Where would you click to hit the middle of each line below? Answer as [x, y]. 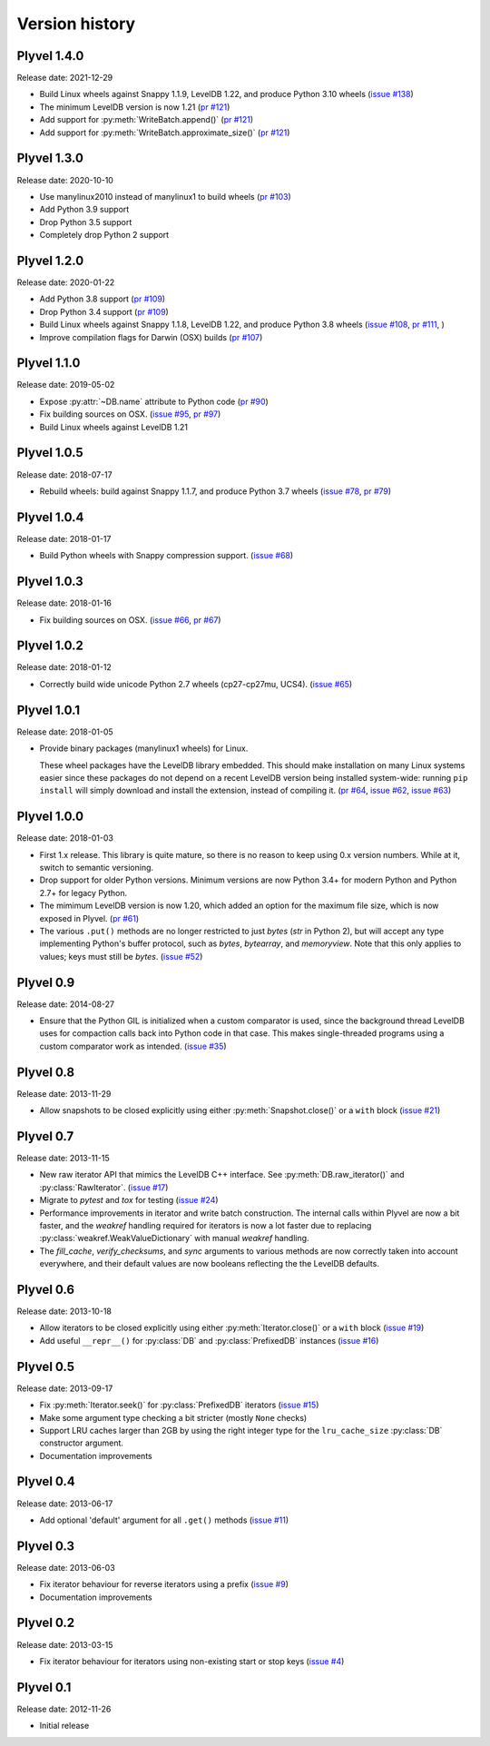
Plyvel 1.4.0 [50, 56]
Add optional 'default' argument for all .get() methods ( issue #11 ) [164, 1520]
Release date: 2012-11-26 [64, 1709]
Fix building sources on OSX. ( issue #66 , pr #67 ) [130, 620]
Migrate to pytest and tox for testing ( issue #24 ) [129, 1200]
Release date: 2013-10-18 [64, 1311]
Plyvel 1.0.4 [50, 517]
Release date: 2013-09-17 [65, 1388]
